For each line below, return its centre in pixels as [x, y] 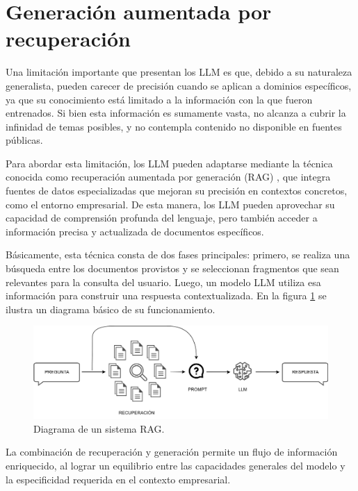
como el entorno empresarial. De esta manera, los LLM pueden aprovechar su [170, 204]
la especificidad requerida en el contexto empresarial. [118, 479]
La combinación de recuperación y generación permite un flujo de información [172, 452]
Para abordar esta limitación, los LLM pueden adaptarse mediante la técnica [169, 163]
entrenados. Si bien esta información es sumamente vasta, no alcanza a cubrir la [176, 113]
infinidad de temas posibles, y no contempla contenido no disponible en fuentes [174, 126]
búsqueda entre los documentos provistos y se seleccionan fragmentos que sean [172, 268]
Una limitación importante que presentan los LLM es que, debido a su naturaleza [179, 72]
